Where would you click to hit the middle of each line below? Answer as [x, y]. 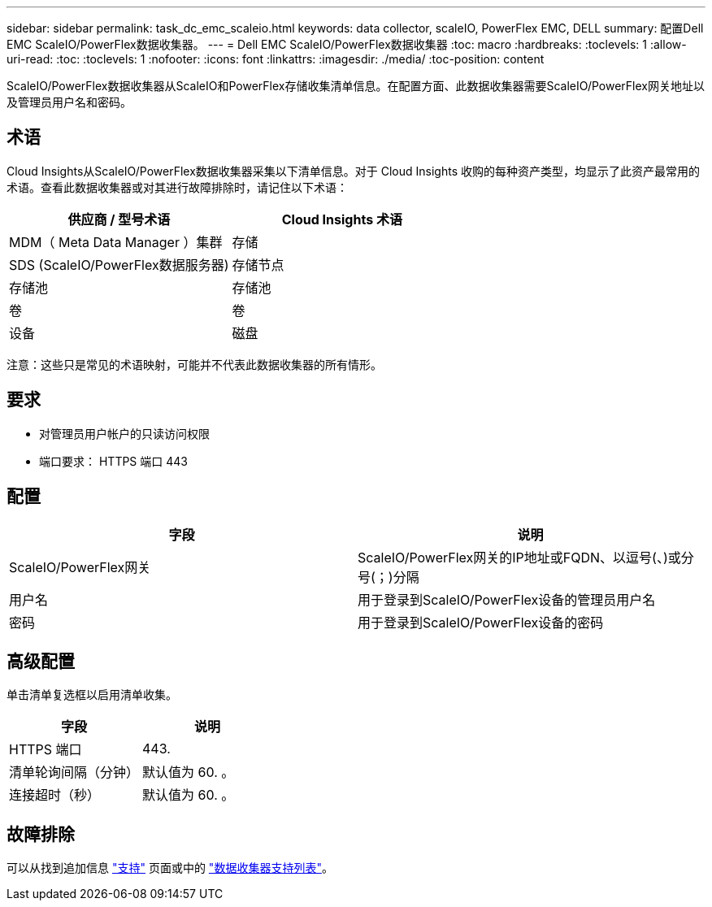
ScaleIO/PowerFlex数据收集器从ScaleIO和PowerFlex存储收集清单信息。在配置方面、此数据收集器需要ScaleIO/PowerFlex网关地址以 [356, 86]
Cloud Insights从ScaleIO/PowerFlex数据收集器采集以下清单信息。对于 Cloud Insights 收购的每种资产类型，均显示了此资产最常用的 [353, 171]
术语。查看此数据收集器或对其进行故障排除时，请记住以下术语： [177, 187]
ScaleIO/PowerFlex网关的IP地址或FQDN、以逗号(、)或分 [526, 557]
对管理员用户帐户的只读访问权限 [124, 433]
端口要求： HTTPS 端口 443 [113, 461]
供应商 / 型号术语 [119, 219]
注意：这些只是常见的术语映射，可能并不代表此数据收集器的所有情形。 [194, 364]
